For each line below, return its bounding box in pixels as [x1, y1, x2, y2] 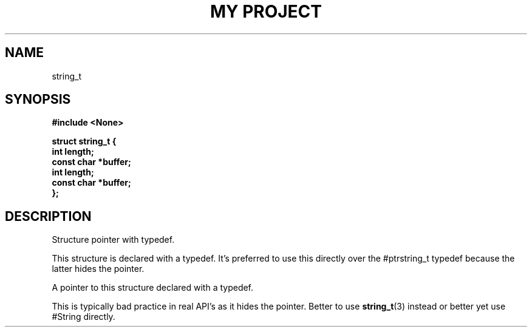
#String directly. [52, 311, 115, 322]
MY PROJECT [210, 1, 322, 22]
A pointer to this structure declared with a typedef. [52, 282, 254, 293]
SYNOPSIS [5, 92, 71, 107]
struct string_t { [52, 136, 117, 147]
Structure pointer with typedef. [52, 234, 175, 245]
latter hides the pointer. [52, 263, 145, 274]
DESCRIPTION [5, 208, 92, 224]
